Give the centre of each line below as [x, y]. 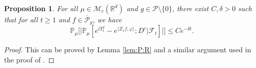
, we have [107, 19]
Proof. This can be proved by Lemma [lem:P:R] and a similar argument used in [128, 49]
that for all [21, 19]
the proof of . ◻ [29, 60]
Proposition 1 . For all [41, 8]
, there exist [190, 8]
